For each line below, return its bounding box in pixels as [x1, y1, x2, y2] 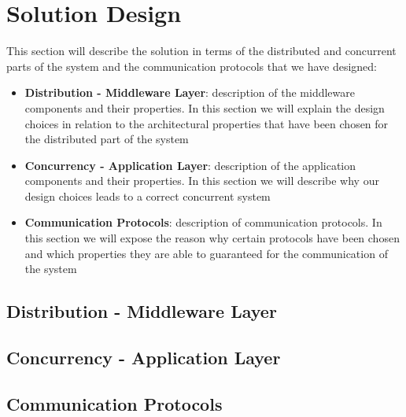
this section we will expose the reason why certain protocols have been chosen [24, 230, 400, 246]
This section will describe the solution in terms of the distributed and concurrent [6, 42, 397, 59]
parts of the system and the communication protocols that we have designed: [6, 57, 377, 74]
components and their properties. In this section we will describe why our [24, 172, 379, 189]
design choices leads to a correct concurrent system [24, 187, 271, 204]
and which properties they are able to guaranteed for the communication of [24, 245, 388, 261]
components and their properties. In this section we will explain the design [24, 99, 385, 116]
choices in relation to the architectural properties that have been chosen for [24, 115, 389, 131]
